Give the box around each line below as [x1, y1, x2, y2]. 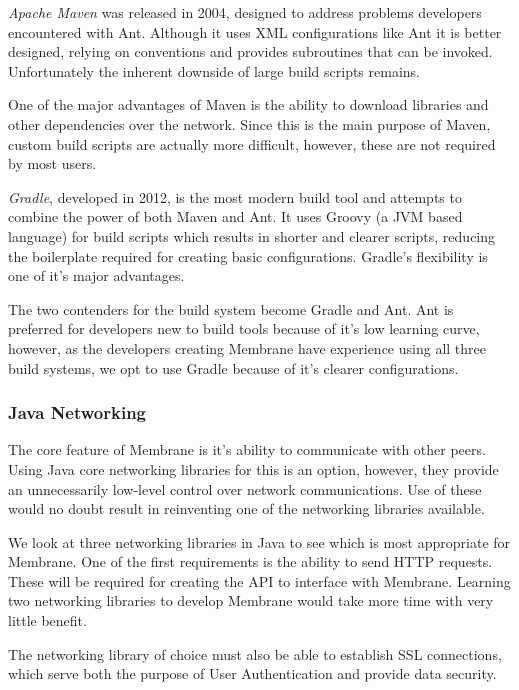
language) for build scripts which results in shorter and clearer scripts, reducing [8, 225, 496, 246]
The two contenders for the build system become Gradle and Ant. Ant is [8, 298, 454, 319]
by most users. [8, 153, 97, 174]
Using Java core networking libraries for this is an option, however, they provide [8, 458, 499, 479]
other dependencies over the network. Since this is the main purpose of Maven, [8, 113, 491, 134]
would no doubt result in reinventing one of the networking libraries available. [8, 498, 485, 519]
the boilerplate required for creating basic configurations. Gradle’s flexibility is [8, 245, 488, 266]
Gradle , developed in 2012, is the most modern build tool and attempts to [8, 186, 462, 207]
